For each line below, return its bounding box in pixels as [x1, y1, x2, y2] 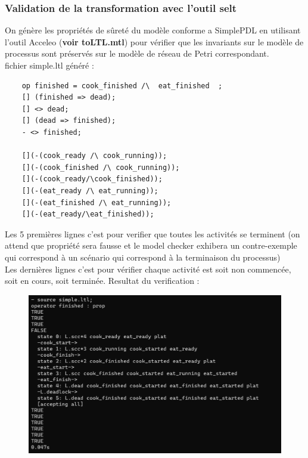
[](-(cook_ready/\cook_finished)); [21, 175, 163, 184]
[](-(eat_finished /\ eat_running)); [21, 198, 172, 207]
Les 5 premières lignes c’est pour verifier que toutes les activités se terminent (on [5, 227, 300, 240]
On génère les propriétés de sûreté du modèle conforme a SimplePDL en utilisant [5, 24, 301, 36]
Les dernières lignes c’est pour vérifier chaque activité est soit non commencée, [5, 262, 291, 275]
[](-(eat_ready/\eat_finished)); [21, 210, 154, 219]
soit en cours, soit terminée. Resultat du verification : [5, 274, 200, 287]
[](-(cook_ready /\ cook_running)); [21, 151, 167, 160]
